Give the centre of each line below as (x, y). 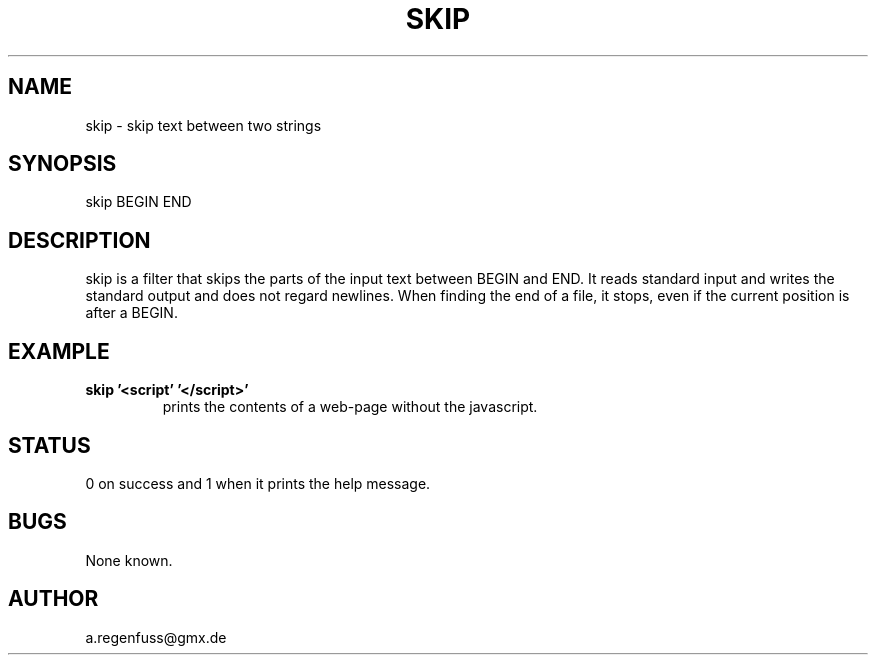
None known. (129, 560)
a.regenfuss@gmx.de (156, 637)
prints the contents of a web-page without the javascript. (350, 407)
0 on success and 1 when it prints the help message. (258, 483)
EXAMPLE (59, 351)
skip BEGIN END (138, 202)
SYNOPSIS (62, 164)
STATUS (49, 445)
